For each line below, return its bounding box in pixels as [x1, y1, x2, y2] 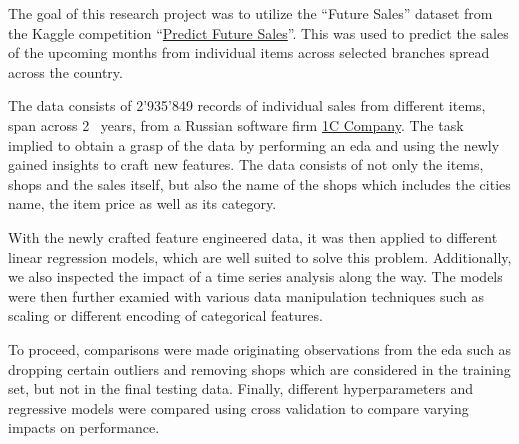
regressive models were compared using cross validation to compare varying [8, 397, 469, 418]
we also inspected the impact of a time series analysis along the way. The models [8, 266, 503, 287]
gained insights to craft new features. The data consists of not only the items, [8, 154, 484, 175]
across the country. [8, 61, 123, 82]
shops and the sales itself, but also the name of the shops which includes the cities [8, 173, 511, 194]
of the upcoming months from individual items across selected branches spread [8, 42, 490, 63]
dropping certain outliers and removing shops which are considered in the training [8, 358, 511, 379]
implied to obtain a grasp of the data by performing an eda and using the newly [8, 134, 500, 155]
